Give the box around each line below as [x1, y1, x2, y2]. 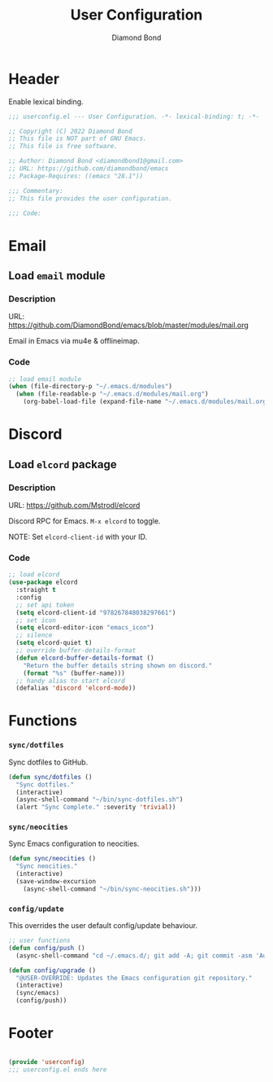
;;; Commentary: [8, 186, 63, 195]
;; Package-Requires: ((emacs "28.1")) [8, 172, 144, 180]
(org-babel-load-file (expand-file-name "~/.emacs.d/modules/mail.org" [23, 397, 271, 406]
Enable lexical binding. [8, 96, 84, 107]
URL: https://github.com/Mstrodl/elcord [8, 500, 141, 510]
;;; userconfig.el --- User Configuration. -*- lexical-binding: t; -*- [8, 112, 260, 120]
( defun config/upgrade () [8, 966, 96, 975]
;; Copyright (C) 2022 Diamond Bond [8, 127, 132, 135]
